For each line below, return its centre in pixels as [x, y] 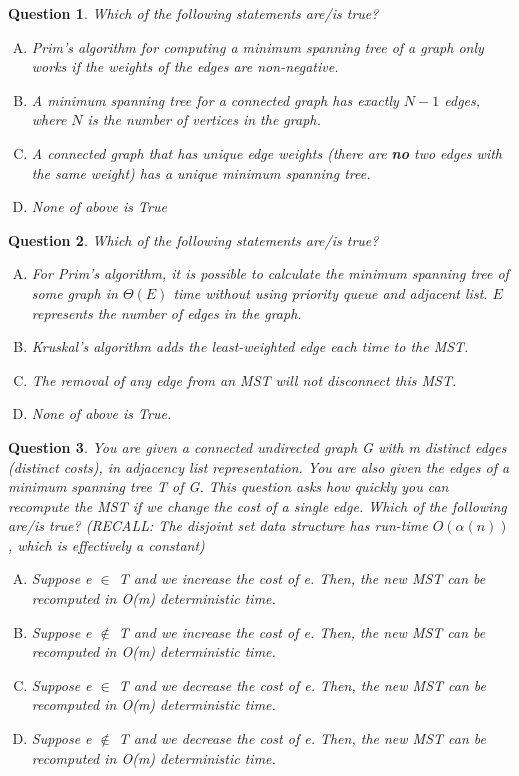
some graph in [74, 292]
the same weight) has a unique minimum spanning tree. [201, 172]
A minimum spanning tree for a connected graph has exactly [215, 99]
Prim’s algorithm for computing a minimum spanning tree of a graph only [257, 46]
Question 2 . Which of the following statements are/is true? [193, 239]
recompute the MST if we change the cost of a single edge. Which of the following [257, 505]
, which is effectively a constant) [106, 544]
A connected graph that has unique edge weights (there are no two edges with [266, 152]
